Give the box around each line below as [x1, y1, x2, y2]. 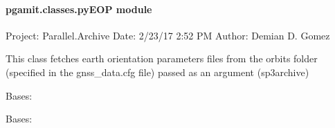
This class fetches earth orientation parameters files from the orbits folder [6, 51, 318, 66]
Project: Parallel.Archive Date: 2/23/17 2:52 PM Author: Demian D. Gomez [6, 28, 330, 42]
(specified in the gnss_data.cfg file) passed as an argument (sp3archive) [6, 64, 309, 79]
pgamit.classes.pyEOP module [6, 1, 152, 16]
